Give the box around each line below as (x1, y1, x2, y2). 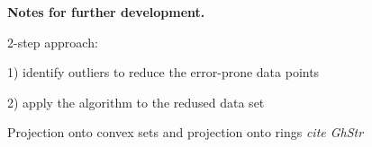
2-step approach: (7, 32, 98, 51)
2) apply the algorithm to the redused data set (7, 92, 265, 111)
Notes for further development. (7, 3, 205, 21)
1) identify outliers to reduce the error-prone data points (7, 63, 320, 82)
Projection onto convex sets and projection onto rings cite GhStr (7, 123, 364, 142)
